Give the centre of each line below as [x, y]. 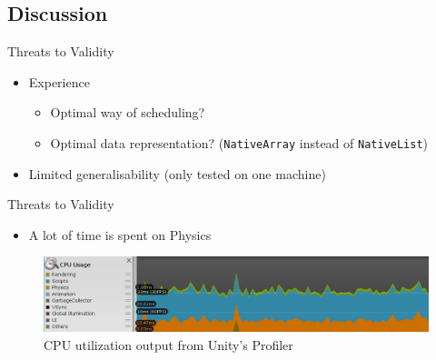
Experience [59, 81]
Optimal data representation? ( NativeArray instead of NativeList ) [239, 142]
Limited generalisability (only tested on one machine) [177, 173]
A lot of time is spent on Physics [120, 234]
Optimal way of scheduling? [128, 112]
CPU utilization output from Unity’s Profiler [168, 344]
